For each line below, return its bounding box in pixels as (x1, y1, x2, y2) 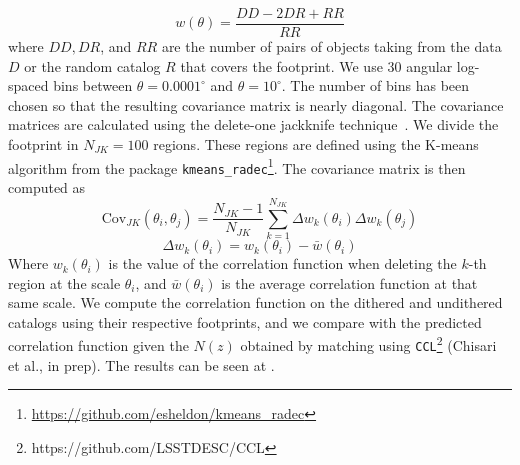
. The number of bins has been (281, 75, 470, 96)
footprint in (8, 134, 79, 155)
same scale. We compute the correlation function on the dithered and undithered (8, 292, 503, 313)
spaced (8, 75, 49, 96)
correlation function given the (8, 335, 189, 356)
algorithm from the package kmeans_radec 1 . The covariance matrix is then (8, 154, 466, 178)
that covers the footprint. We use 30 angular (180, 55, 453, 76)
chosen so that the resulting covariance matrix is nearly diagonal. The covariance (8, 94, 504, 115)
